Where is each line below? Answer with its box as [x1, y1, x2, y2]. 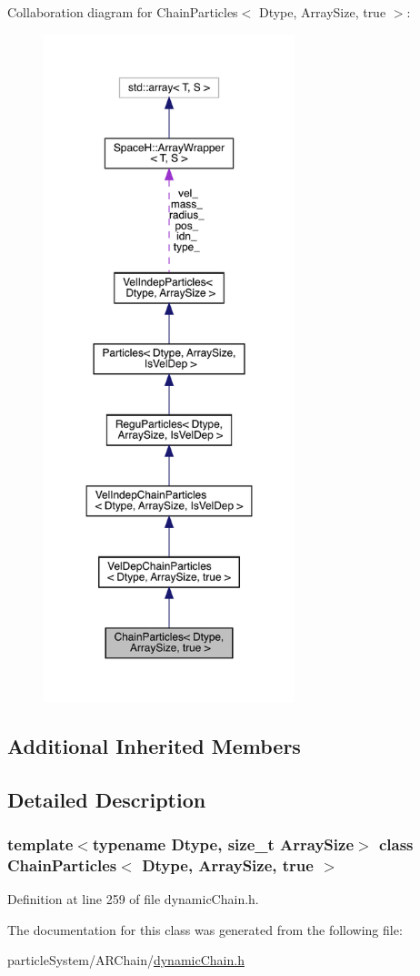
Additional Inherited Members [7, 731, 301, 759]
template [7, 833, 74, 855]
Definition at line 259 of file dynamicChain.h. [7, 890, 259, 909]
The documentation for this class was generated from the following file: [7, 920, 403, 939]
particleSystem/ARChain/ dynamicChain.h [7, 951, 245, 970]
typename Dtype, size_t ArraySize [92, 833, 355, 855]
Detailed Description [7, 785, 206, 813]
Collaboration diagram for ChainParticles [7, 3, 238, 21]
